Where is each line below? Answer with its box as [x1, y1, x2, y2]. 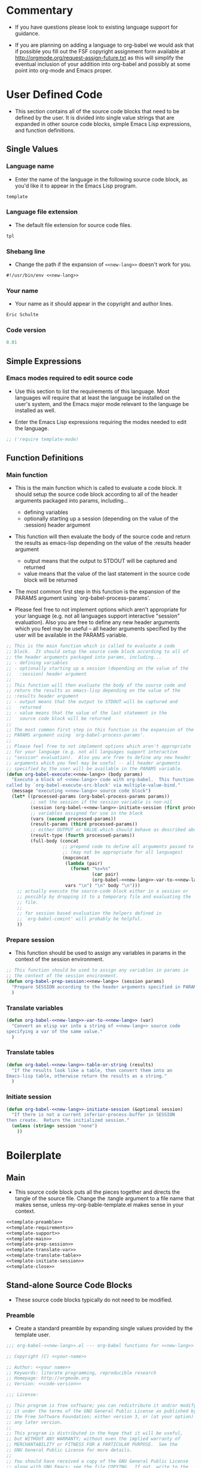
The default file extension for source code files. [14, 221, 132, 228]
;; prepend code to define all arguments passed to [62, 843, 194, 849]
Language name [6, 162, 54, 171]
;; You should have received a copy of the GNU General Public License [6, 1458, 188, 1464]
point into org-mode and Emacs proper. [14, 66, 112, 74]
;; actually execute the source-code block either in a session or [17, 888, 188, 894]
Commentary [6, 4, 74, 17]
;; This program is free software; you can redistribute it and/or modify [6, 1403, 197, 1409]
